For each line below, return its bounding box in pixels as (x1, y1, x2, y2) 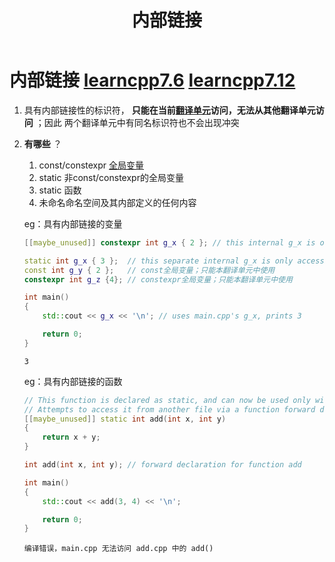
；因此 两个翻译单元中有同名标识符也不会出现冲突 (35, 116, 240, 128)
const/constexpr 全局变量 (38, 159, 145, 171)
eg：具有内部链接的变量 (23, 217, 123, 230)
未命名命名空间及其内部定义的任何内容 (38, 196, 197, 208)
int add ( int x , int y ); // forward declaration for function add (23, 460, 302, 470)
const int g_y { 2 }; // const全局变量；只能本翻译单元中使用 (23, 265, 276, 275)
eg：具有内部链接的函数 (23, 375, 123, 387)
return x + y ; (42, 432, 101, 443)
